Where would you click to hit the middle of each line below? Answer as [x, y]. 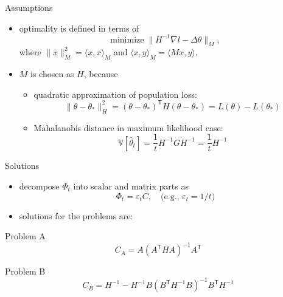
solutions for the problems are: [76, 215]
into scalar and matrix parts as [131, 186]
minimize [127, 40]
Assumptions [29, 7]
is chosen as [52, 74]
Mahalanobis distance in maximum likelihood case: [128, 127]
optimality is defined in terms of [79, 28]
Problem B [25, 271]
